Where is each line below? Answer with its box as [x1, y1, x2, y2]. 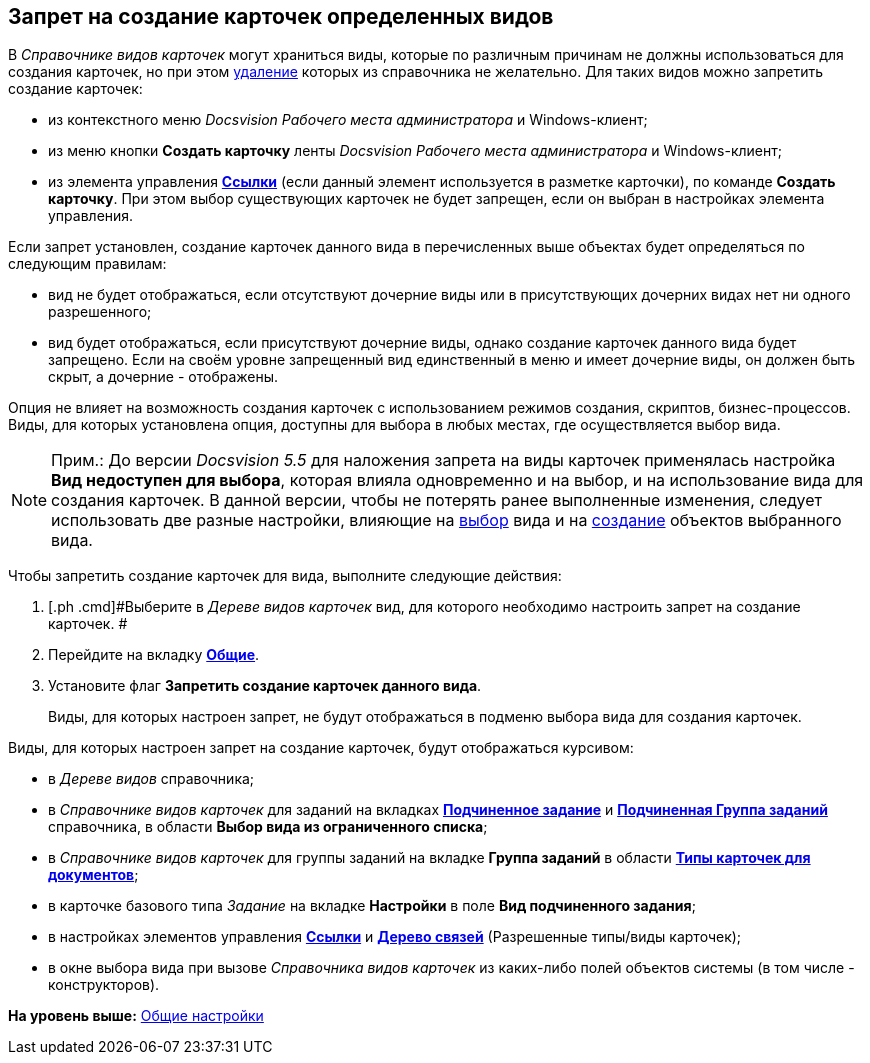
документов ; [48, 866, 139, 884]
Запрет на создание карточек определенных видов [8, 4, 554, 29]
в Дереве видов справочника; [48, 770, 255, 788]
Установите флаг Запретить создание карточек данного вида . [48, 677, 482, 695]
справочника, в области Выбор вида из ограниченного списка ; [48, 818, 488, 836]
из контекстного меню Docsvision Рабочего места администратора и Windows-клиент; [48, 111, 648, 129]
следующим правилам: [8, 255, 167, 273]
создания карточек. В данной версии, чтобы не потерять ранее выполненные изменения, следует [51, 490, 822, 511]
